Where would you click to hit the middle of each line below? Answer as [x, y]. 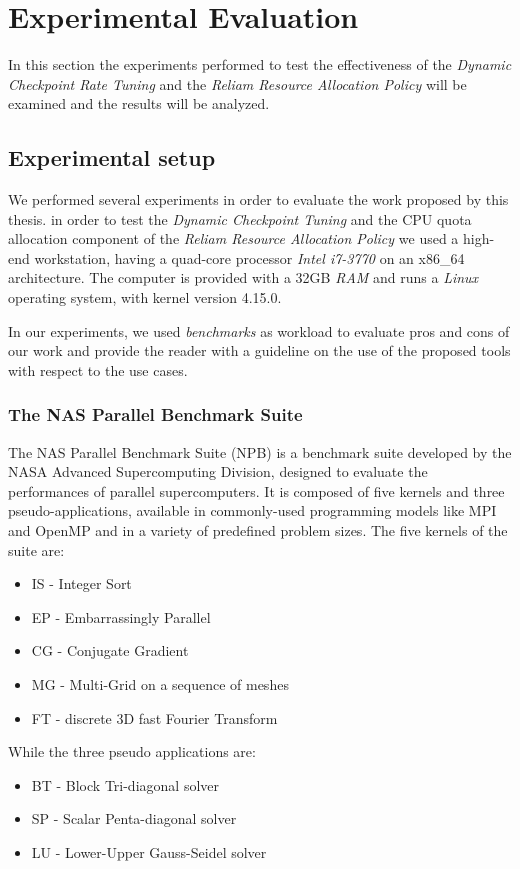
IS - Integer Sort [81, 583]
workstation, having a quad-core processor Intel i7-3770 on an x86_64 [249, 257]
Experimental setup [112, 157]
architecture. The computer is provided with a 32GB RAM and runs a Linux [243, 277]
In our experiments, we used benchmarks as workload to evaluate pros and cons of [259, 330]
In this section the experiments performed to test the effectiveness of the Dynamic [260, 64]
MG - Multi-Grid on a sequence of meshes [160, 684]
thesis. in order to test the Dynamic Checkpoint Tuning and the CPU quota [240, 218]
